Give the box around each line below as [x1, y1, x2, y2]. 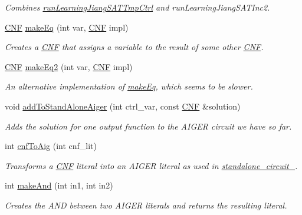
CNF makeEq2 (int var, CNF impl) [5, 60, 133, 72]
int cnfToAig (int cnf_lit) [5, 140, 97, 152]
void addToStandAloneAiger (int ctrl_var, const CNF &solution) [5, 100, 241, 112]
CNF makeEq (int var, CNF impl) [5, 21, 129, 33]
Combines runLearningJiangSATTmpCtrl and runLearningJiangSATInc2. [5, 1, 270, 13]
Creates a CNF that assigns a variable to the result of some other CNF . [5, 41, 264, 53]
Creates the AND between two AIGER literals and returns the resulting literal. [5, 199, 287, 211]
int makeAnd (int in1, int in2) [5, 179, 113, 191]
